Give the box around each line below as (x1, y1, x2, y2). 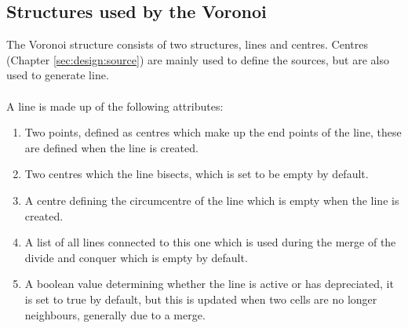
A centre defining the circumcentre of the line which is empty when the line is (24, 191, 399, 208)
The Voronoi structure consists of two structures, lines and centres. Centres (6, 36, 368, 53)
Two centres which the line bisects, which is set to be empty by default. (24, 166, 369, 182)
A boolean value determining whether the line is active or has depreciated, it (24, 275, 394, 292)
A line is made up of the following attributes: (6, 97, 224, 114)
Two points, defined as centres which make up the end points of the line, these (24, 124, 402, 140)
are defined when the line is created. (24, 139, 199, 155)
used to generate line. (6, 67, 109, 83)
